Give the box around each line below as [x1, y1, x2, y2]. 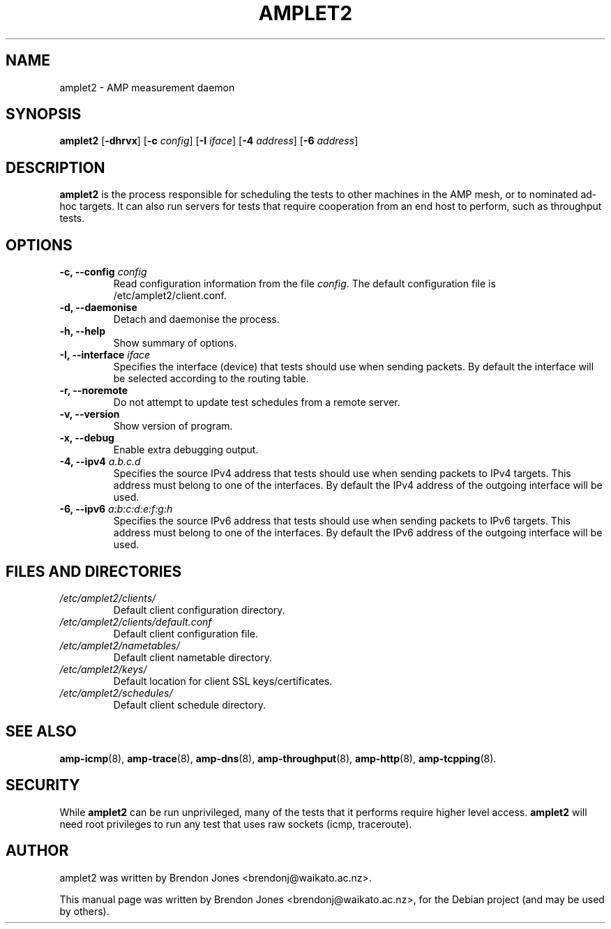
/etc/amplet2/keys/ [59, 663, 147, 675]
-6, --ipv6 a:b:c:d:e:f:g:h [59, 503, 173, 515]
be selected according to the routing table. [113, 372, 309, 385]
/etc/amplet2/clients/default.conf [59, 615, 212, 628]
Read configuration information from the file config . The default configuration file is [113, 278, 496, 290]
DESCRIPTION [6, 158, 105, 176]
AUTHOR [6, 842, 69, 860]
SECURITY [6, 776, 80, 794]
